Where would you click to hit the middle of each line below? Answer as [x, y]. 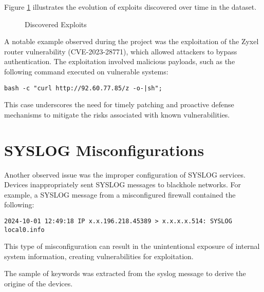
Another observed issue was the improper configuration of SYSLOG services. [125, 174]
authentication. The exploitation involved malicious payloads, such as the [120, 61]
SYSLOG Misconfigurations [104, 150]
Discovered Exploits [56, 24]
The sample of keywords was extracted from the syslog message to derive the [125, 273]
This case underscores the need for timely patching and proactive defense [119, 104]
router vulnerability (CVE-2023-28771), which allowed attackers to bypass [121, 51]
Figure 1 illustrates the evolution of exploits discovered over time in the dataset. [130, 7]
